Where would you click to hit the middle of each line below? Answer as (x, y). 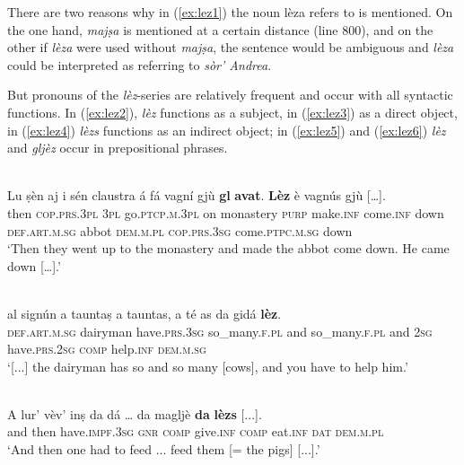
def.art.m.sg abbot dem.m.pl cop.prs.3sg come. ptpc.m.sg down (180, 230)
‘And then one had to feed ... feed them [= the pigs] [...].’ (164, 449)
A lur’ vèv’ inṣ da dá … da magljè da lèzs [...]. (135, 413)
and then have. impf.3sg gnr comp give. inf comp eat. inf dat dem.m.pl (196, 431)
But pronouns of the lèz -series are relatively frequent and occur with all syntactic (230, 95)
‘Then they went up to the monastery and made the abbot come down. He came (228, 248)
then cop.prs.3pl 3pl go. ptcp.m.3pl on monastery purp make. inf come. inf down (226, 212)
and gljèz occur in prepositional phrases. (118, 148)
